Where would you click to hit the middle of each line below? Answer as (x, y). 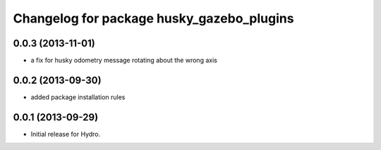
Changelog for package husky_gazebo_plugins (153, 18)
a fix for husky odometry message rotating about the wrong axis (124, 61)
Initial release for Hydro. (66, 134)
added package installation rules (78, 97)
